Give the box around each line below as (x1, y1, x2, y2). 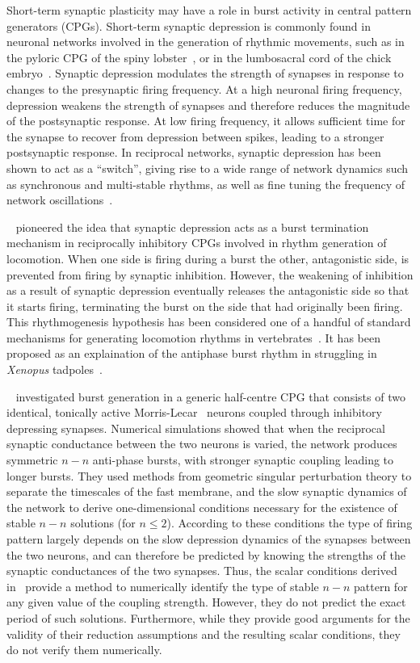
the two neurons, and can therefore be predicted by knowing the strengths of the (6, 546, 405, 563)
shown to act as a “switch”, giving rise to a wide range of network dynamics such (6, 159, 409, 176)
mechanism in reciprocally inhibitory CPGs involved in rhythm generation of (6, 234, 387, 251)
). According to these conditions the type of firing (166, 514, 413, 531)
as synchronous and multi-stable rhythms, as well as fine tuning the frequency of (6, 175, 405, 192)
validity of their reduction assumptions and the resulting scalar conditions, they (6, 625, 401, 642)
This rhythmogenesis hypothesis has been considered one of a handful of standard (6, 313, 411, 330)
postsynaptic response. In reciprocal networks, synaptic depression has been (6, 144, 381, 161)
